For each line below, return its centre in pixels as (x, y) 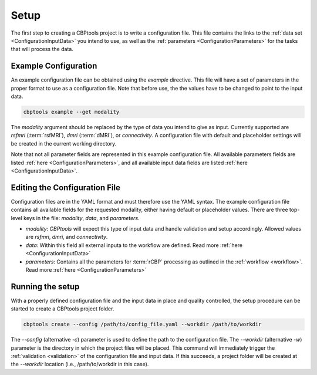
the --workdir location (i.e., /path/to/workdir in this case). (80, 364)
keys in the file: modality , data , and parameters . (82, 218)
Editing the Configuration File (65, 187)
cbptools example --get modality (71, 112)
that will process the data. (42, 49)
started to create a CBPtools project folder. (63, 309)
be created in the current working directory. (64, 143)
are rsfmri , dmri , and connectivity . (67, 237)
